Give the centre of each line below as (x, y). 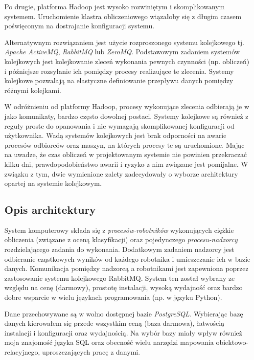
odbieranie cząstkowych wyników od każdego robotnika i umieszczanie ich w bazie (127, 259)
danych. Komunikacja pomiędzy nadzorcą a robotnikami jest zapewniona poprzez (127, 268)
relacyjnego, (22, 352)
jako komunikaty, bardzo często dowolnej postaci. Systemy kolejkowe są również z (127, 116)
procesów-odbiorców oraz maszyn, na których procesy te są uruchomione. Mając (125, 145)
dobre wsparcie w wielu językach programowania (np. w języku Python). (113, 297)
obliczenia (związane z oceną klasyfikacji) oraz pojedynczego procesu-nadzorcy (121, 239)
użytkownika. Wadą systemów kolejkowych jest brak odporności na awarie (115, 135)
